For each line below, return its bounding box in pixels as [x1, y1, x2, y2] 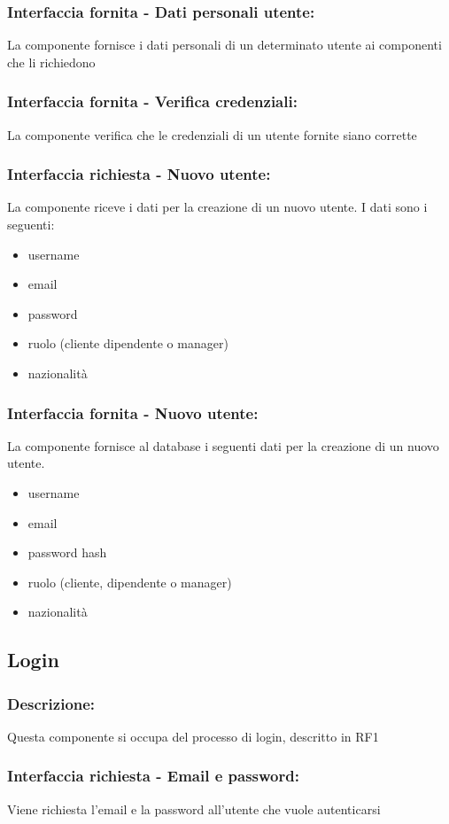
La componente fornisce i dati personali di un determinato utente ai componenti [7, 35, 442, 54]
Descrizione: [7, 692, 96, 714]
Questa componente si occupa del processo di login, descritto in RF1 [7, 727, 379, 745]
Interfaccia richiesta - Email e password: [7, 765, 299, 787]
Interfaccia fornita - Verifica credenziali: [7, 90, 298, 113]
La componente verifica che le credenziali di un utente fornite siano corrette [7, 125, 417, 144]
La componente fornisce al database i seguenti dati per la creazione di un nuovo [7, 436, 439, 455]
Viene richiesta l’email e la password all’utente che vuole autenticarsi [7, 799, 381, 818]
